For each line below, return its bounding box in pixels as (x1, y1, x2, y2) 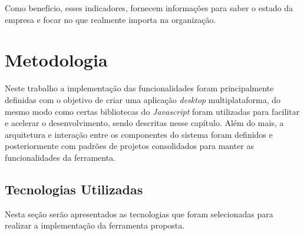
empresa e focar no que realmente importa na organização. (5, 13, 216, 25)
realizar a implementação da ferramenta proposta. (5, 219, 185, 231)
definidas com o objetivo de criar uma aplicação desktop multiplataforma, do (5, 93, 281, 105)
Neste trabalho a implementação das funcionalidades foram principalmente (5, 82, 274, 94)
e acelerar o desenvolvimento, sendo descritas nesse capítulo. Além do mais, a (5, 117, 284, 129)
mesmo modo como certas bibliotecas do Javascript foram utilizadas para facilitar (5, 105, 300, 117)
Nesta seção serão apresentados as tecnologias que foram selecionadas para (5, 207, 273, 220)
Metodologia (5, 48, 108, 72)
